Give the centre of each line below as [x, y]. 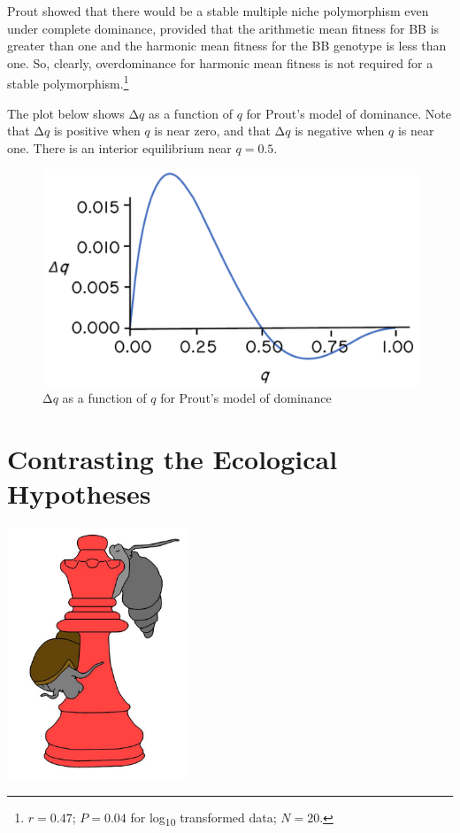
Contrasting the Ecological [172, 459]
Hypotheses [79, 494]
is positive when [97, 131]
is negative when [340, 131]
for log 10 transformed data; [203, 818]
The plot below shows [66, 113]
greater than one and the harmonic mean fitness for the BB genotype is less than [227, 46]
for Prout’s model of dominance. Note [349, 113]
